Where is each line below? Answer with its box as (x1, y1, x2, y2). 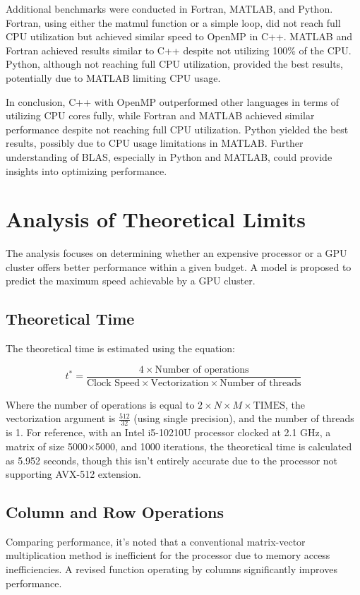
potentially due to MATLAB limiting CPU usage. (6, 70, 221, 85)
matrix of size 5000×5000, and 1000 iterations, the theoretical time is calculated (6, 438, 352, 453)
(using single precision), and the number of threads (133, 411, 354, 426)
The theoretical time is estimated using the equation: (6, 341, 235, 356)
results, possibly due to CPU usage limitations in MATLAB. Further (6, 136, 304, 150)
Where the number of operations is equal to (6, 397, 195, 411)
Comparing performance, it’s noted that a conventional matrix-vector (6, 534, 306, 548)
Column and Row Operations (6, 501, 224, 523)
